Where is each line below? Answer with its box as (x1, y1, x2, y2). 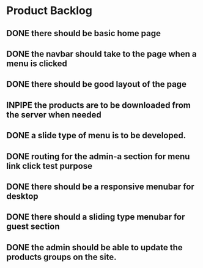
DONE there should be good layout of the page (6, 79, 186, 89)
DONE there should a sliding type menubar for (6, 212, 185, 222)
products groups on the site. (6, 251, 117, 262)
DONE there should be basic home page (6, 28, 161, 39)
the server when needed (6, 110, 102, 120)
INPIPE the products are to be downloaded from (6, 100, 191, 110)
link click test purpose (6, 160, 93, 171)
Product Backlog (6, 4, 93, 18)
